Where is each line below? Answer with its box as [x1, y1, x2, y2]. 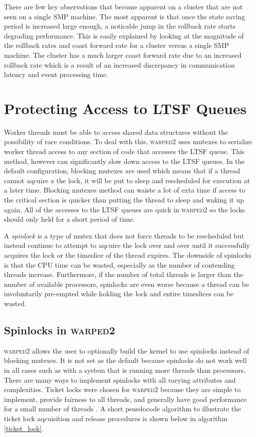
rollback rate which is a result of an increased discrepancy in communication [4, 59, 235, 70]
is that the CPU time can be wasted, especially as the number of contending [4, 259, 235, 270]
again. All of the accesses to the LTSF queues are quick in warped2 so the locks [4, 204, 245, 214]
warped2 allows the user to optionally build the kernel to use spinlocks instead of [4, 345, 249, 356]
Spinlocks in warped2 [4, 322, 115, 337]
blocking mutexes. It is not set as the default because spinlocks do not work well [4, 355, 247, 365]
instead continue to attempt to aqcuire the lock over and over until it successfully [4, 240, 250, 250]
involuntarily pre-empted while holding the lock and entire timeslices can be [4, 288, 234, 299]
